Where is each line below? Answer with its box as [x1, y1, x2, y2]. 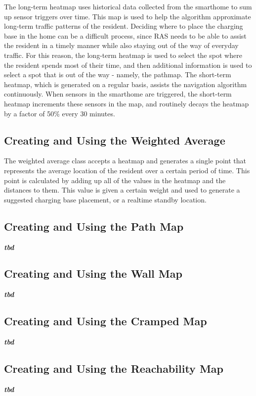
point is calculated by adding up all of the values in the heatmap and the [4, 175, 226, 185]
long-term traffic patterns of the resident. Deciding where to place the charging [4, 21, 243, 31]
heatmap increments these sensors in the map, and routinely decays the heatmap [4, 98, 249, 108]
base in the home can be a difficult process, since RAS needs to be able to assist [4, 30, 247, 41]
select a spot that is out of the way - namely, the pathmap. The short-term [4, 69, 231, 80]
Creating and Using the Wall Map [4, 266, 182, 281]
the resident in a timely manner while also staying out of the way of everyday [4, 40, 239, 50]
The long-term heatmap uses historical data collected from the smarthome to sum [4, 1, 252, 11]
